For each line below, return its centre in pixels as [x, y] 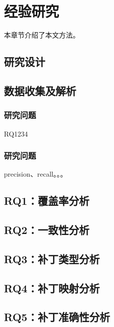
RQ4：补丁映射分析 [52, 288]
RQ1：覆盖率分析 [47, 201]
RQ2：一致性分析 [47, 230]
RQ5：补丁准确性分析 [57, 317]
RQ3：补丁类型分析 [52, 258]
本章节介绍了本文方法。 [42, 35]
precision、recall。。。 [36, 174]
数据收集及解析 [40, 90]
